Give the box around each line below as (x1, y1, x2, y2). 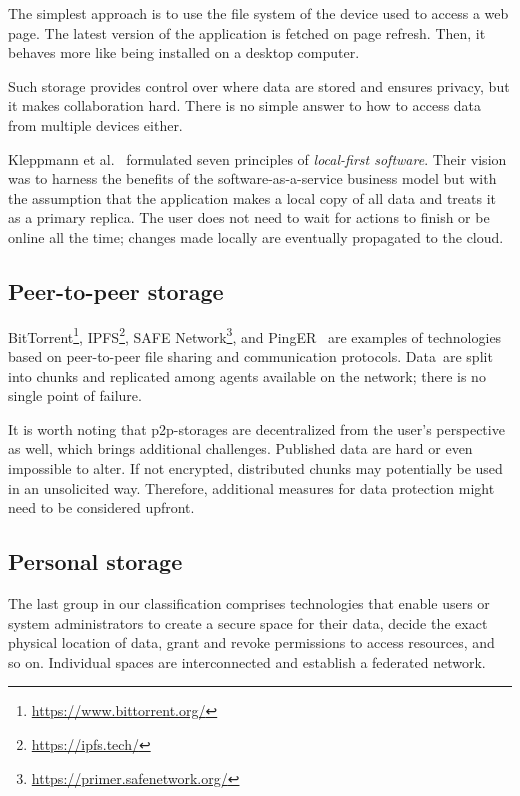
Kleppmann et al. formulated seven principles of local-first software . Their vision (8, 148, 507, 169)
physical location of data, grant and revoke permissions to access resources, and (8, 632, 495, 653)
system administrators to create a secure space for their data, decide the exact (8, 612, 488, 633)
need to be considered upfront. (8, 497, 195, 518)
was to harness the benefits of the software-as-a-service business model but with (8, 168, 497, 189)
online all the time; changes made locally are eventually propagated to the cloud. (8, 226, 504, 247)
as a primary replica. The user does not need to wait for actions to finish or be (8, 207, 490, 228)
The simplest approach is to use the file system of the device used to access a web (8, 3, 509, 23)
